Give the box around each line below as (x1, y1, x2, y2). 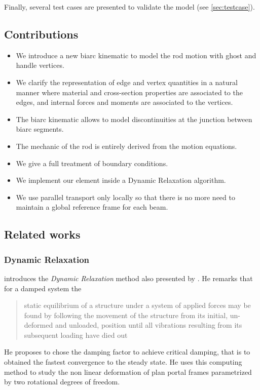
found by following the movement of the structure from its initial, (24, 309, 228, 320)
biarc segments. (16, 124, 64, 134)
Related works (4, 226, 81, 242)
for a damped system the (4, 283, 82, 293)
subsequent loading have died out (24, 329, 128, 340)
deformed (24, 320, 53, 330)
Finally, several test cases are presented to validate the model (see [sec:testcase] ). (4, 2, 255, 12)
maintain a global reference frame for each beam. (16, 202, 168, 212)
